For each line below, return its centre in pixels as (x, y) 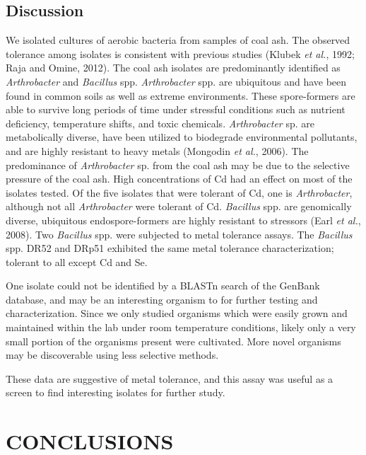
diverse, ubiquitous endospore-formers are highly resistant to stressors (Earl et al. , (183, 220)
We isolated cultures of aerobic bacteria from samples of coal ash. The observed (178, 40)
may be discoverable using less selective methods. (112, 355)
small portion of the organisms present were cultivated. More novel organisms (173, 341)
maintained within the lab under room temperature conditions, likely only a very (181, 327)
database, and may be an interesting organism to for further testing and (162, 299)
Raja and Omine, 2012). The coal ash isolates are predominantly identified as (173, 68)
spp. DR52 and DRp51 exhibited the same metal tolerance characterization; (170, 248)
